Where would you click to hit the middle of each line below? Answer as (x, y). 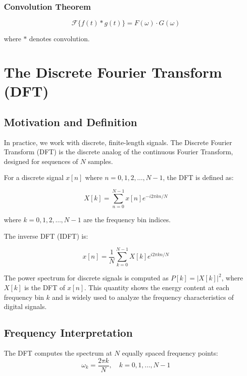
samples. (100, 161)
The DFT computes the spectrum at (58, 352)
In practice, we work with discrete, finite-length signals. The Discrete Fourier (118, 142)
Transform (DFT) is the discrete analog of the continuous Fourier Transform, (118, 152)
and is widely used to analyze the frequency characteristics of (143, 297)
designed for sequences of (41, 161)
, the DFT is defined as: (198, 177)
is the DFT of (45, 287)
